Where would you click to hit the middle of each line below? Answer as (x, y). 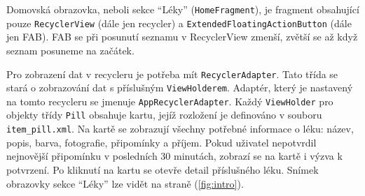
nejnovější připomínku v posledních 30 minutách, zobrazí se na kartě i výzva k (174, 156)
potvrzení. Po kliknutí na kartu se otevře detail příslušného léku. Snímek (163, 169)
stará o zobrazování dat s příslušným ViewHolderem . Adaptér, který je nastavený (180, 88)
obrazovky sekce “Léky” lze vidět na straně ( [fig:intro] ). (125, 183)
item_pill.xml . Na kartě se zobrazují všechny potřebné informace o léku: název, (180, 129)
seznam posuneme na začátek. (70, 50)
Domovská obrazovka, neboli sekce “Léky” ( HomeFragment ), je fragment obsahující (183, 9)
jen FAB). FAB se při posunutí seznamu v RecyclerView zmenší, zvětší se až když (182, 37)
